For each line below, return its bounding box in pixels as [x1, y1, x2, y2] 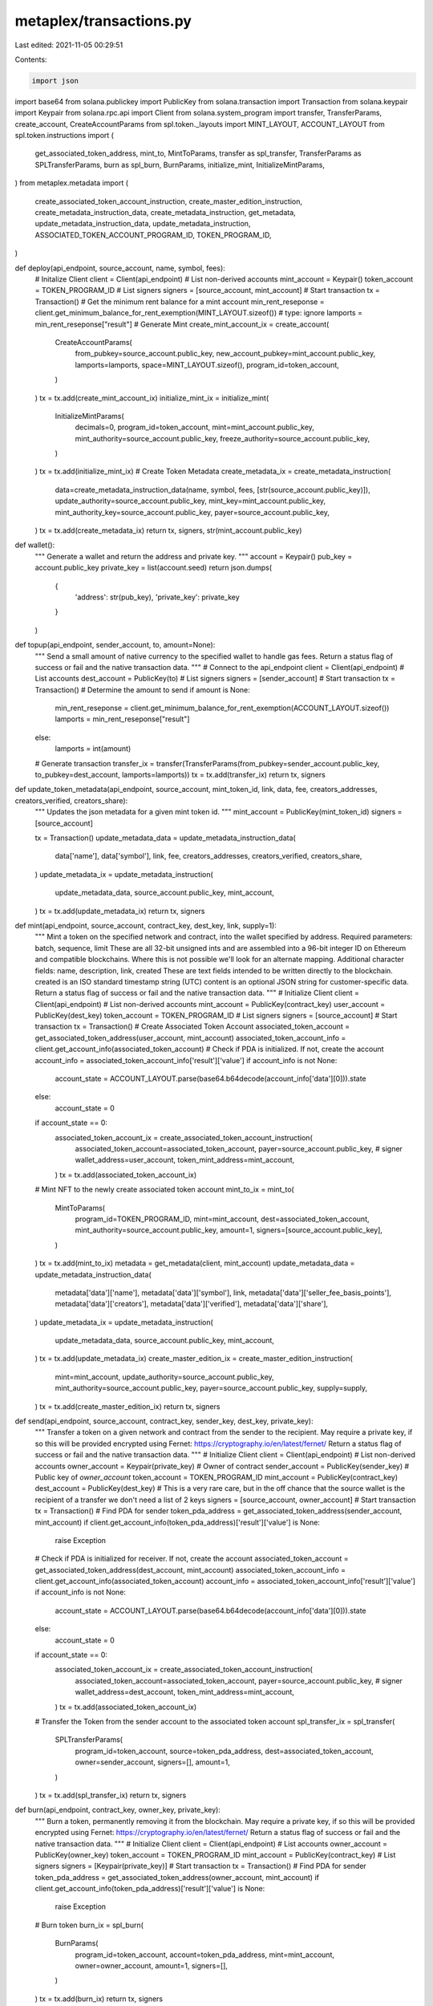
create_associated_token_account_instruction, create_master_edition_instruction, [34, 197, 302, 206]
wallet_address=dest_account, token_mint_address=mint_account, [75, 1687, 294, 1697]
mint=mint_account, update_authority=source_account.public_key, [55, 1372, 274, 1382]
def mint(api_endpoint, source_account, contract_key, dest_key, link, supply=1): [14, 920, 277, 930]
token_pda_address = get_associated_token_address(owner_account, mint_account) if [34, 1872, 320, 1882]
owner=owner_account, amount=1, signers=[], [75, 1961, 229, 1971]
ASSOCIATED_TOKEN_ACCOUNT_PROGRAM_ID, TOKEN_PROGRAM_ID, [34, 229, 272, 240]
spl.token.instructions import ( [14, 131, 114, 140]
